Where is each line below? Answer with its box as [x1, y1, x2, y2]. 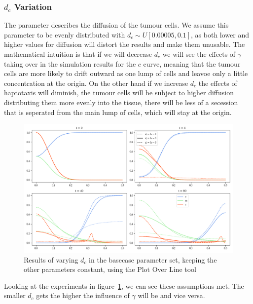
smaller [4, 290, 26, 301]
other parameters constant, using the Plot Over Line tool [24, 264, 196, 274]
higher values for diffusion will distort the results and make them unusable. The [4, 39, 245, 49]
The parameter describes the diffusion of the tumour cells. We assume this [4, 20, 229, 30]
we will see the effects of [162, 49, 236, 59]
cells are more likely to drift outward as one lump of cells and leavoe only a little [4, 68, 248, 78]
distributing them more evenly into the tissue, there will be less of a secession [4, 97, 238, 107]
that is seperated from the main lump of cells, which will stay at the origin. [4, 107, 232, 117]
